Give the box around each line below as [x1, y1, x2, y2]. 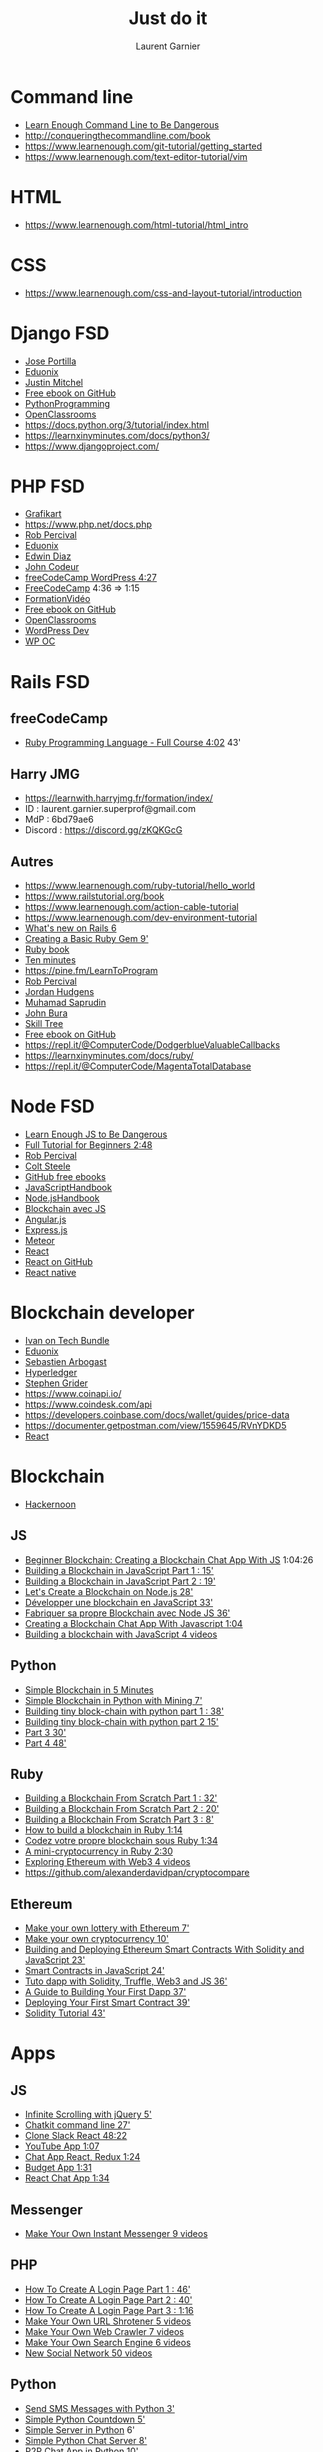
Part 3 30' [24, 1726, 67, 1738]
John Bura [24, 1007, 68, 1019]
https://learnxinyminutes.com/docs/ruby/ [24, 1050, 194, 1062]
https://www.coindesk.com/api [24, 1398, 153, 1410]
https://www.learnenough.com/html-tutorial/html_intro [24, 218, 249, 231]
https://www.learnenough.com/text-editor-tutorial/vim [24, 150, 248, 162]
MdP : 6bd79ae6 [24, 813, 94, 826]
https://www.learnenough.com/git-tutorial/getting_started [24, 140, 263, 152]
